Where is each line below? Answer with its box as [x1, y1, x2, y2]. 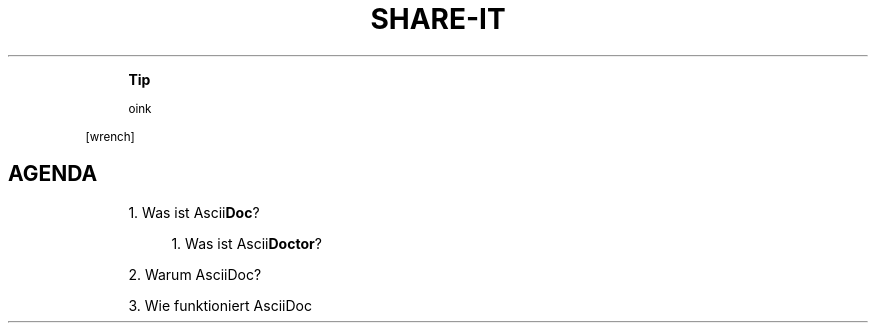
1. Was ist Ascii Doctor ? [171, 234, 322, 252]
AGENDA [8, 161, 98, 187]
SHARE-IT [370, 2, 506, 36]
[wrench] [85, 129, 135, 144]
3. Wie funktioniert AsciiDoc [128, 296, 312, 314]
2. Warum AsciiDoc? [128, 265, 262, 283]
